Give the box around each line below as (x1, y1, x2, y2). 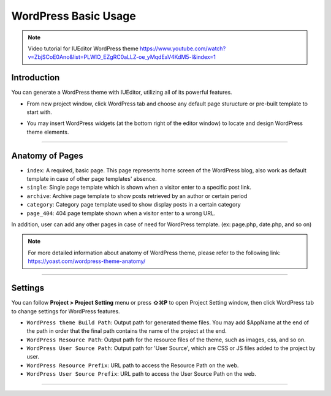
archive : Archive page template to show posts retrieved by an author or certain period (26, 192, 248, 199)
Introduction (11, 72, 60, 83)
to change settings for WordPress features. (11, 307, 120, 315)
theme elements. (26, 128, 69, 135)
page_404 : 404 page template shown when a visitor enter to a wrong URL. (26, 209, 216, 217)
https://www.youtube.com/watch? (140, 45, 226, 52)
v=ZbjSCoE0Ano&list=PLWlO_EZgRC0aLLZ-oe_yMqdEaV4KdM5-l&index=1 (28, 53, 216, 61)
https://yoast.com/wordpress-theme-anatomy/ (28, 257, 146, 265)
